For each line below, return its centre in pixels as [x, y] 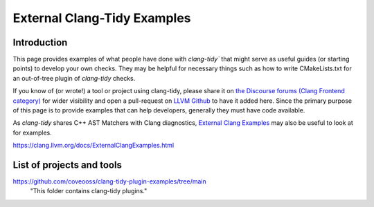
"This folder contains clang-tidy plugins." [89, 191]
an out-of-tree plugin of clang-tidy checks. [74, 78]
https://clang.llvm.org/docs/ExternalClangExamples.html [93, 146]
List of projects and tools [68, 165]
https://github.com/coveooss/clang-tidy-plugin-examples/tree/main [110, 181]
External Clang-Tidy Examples [102, 18]
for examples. [32, 132]
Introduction [40, 42]
